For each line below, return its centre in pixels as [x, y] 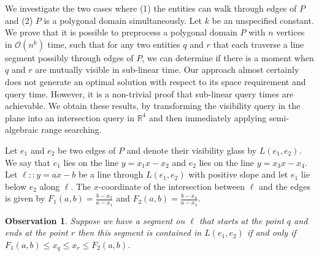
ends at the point [37, 232]
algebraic [22, 130]
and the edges [284, 186]
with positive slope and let [238, 174]
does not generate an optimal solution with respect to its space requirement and [156, 81]
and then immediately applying [208, 117]
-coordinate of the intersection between [171, 186]
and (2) [19, 20]
